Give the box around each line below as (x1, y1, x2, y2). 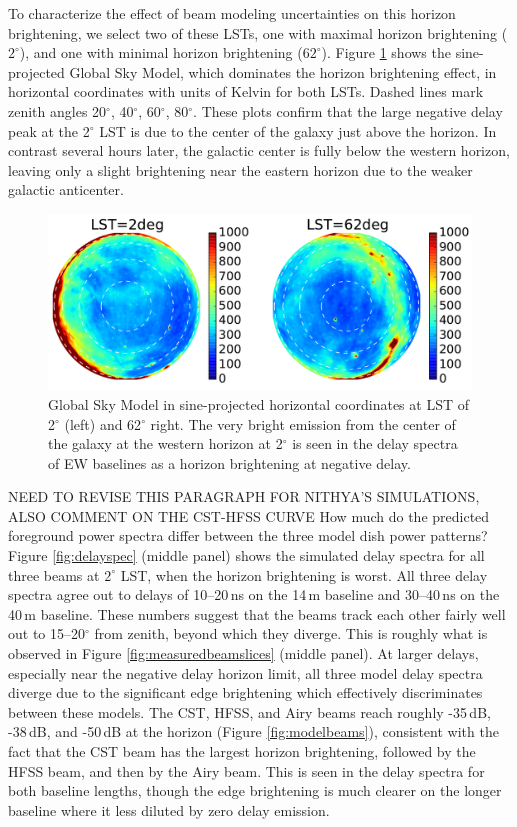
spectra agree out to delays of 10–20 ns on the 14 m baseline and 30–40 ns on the (8, 584, 500, 605)
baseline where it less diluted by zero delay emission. (8, 799, 330, 820)
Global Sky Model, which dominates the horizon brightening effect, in (69, 61, 497, 82)
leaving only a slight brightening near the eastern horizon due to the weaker (8, 159, 473, 180)
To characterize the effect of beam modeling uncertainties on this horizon (8, 3, 456, 23)
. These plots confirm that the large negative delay (193, 100, 503, 121)
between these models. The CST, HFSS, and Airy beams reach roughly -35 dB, (8, 701, 491, 722)
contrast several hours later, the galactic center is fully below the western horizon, (8, 140, 510, 161)
